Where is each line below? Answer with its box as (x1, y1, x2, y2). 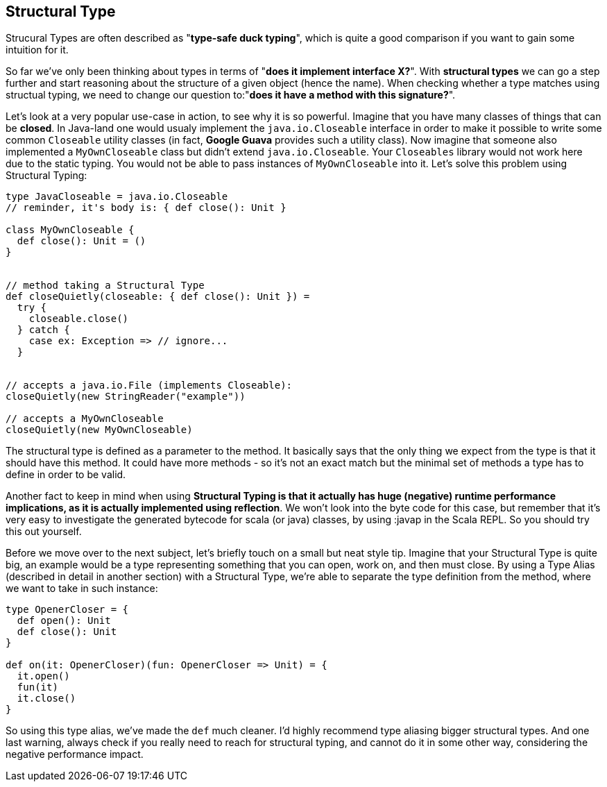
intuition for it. (6, 44, 69, 56)
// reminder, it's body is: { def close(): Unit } (6, 202, 287, 214)
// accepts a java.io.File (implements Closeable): (6, 380, 293, 391)
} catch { (17, 324, 70, 336)
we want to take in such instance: (6, 582, 158, 595)
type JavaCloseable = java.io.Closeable (6, 191, 228, 203)
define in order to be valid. (6, 468, 126, 481)
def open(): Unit (17, 615, 111, 627)
